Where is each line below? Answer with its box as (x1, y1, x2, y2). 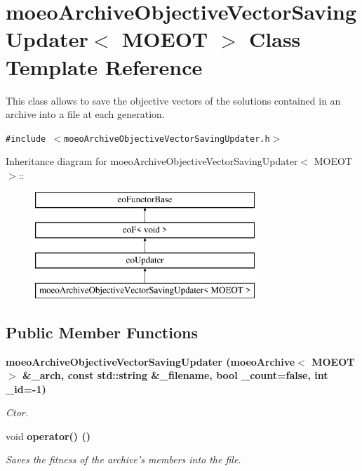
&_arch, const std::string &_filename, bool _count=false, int (22, 368, 328, 383)
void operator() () (6, 428, 90, 443)
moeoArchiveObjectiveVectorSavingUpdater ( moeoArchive (6, 354, 295, 369)
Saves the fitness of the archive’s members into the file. (6, 452, 241, 467)
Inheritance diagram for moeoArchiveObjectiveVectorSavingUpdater (6, 154, 298, 168)
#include (6, 133, 46, 144)
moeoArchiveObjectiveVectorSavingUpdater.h (64, 133, 270, 144)
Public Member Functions (6, 321, 198, 343)
